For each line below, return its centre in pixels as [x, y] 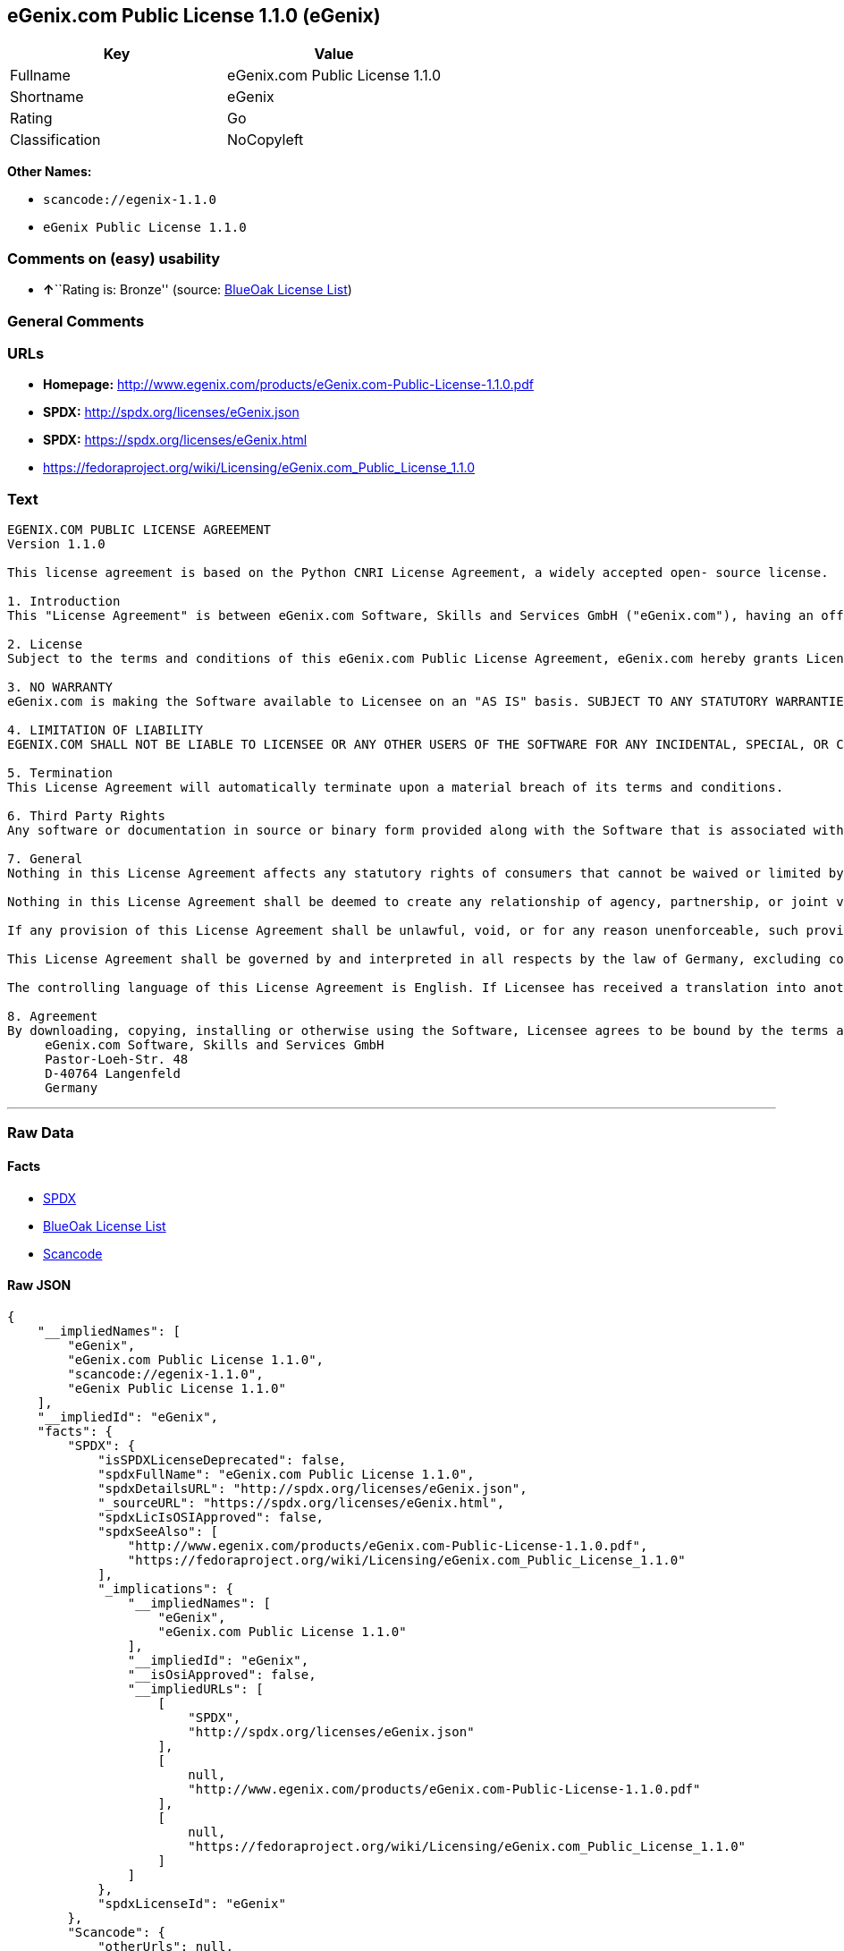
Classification [55, 140]
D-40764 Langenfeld [113, 1074]
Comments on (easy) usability [114, 258]
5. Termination [60, 773]
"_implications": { [165, 1588]
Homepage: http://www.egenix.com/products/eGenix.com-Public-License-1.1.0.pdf [288, 385]
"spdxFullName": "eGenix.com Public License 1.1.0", [286, 1474]
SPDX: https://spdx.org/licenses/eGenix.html [175, 440]
